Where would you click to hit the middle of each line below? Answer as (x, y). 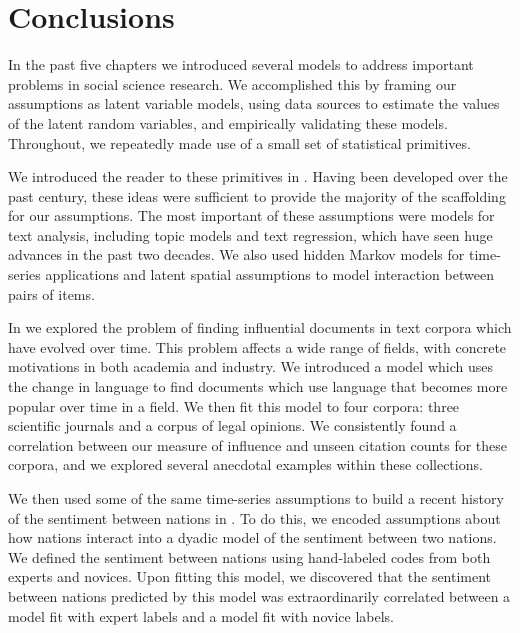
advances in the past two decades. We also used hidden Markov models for (236, 254)
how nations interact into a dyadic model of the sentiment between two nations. (252, 537)
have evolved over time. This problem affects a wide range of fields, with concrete (257, 346)
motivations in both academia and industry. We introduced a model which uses (250, 366)
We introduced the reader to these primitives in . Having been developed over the (258, 176)
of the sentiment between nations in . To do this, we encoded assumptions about (254, 517)
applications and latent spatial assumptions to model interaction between (269, 274)
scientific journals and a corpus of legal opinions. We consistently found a (232, 425)
